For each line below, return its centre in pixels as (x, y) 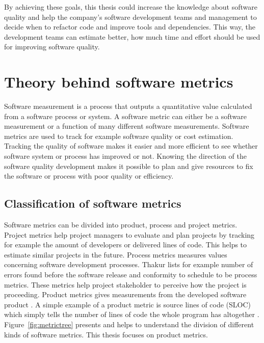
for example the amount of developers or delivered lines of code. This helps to (126, 245)
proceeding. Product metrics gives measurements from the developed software (125, 294)
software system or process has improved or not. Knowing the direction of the (125, 156)
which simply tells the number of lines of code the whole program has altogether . (132, 314)
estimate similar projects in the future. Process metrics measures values (116, 254)
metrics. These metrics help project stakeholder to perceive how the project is (125, 284)
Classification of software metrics (93, 203)
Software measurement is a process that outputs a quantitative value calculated (128, 106)
